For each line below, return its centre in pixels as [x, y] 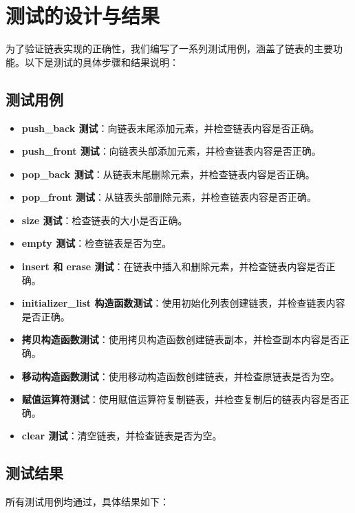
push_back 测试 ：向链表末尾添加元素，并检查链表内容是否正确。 [171, 128]
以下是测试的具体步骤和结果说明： [101, 62]
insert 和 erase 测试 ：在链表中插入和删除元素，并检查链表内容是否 [174, 266]
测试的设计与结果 [83, 15]
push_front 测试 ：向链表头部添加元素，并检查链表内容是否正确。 [171, 151]
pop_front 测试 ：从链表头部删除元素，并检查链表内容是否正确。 [169, 197]
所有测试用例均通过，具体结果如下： [87, 502]
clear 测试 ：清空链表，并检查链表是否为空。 [122, 436]
